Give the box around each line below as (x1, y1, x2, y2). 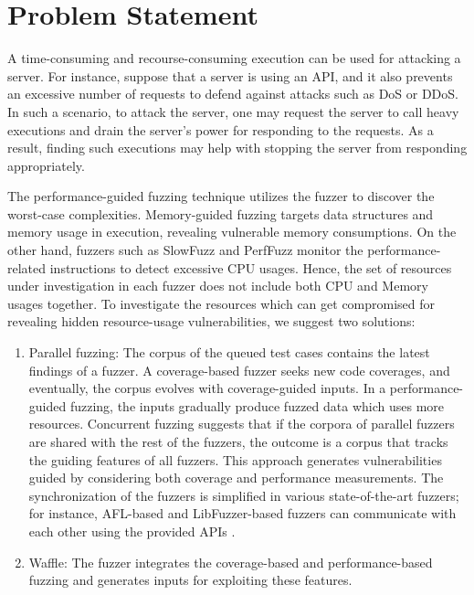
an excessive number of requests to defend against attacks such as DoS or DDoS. (7, 84, 458, 103)
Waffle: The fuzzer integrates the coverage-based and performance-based (28, 552, 433, 571)
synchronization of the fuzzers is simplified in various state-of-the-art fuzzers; (28, 485, 459, 505)
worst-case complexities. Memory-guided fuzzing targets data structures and (7, 204, 434, 223)
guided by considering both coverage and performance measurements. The (28, 468, 444, 487)
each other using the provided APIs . (28, 521, 236, 540)
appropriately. (7, 155, 85, 175)
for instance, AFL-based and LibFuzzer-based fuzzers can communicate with (28, 504, 457, 523)
